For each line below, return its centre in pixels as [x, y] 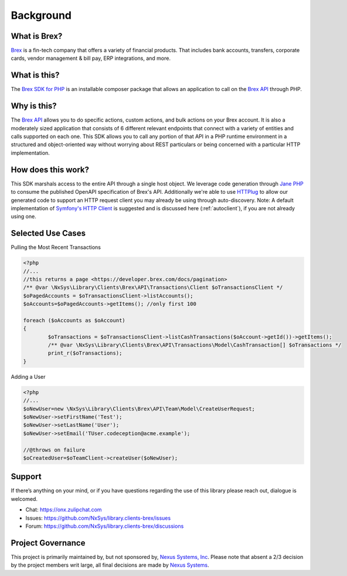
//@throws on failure [54, 450]
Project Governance [48, 543]
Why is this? [34, 106]
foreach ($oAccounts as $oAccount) [74, 320]
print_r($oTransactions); [85, 353]
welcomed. [24, 498]
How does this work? [50, 169]
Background [41, 15]
